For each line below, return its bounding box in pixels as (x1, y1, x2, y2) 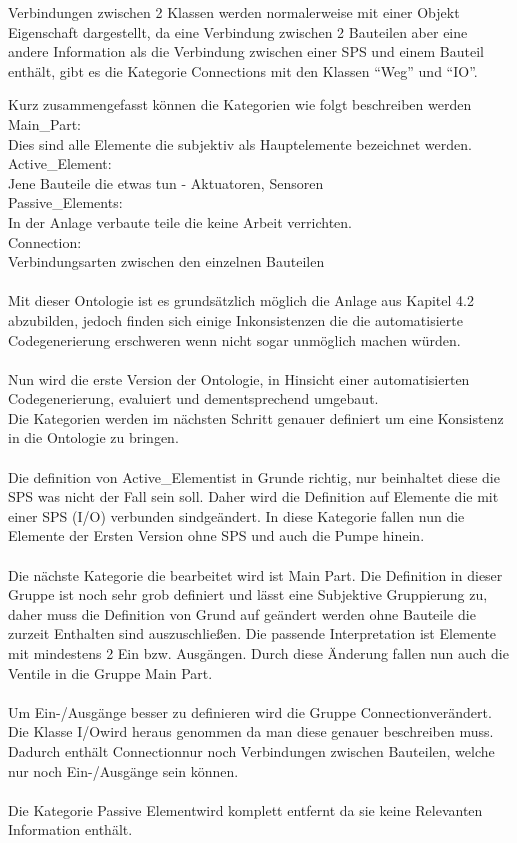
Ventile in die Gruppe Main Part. (8, 662, 213, 683)
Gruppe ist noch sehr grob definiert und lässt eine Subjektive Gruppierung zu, (8, 584, 488, 605)
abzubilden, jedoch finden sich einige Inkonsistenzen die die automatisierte (8, 309, 463, 330)
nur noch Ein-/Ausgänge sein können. (8, 760, 239, 781)
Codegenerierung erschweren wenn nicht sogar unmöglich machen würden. (8, 329, 461, 350)
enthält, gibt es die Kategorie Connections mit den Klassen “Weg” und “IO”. (8, 60, 478, 81)
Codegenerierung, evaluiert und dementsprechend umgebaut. (8, 388, 379, 409)
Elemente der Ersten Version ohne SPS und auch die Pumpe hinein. (8, 525, 425, 546)
